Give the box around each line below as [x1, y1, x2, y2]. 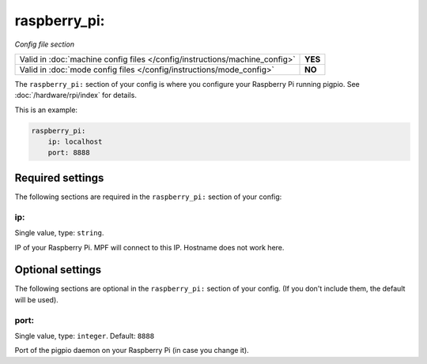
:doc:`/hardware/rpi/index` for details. [14, 91, 138, 100]
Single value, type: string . [14, 228, 104, 238]
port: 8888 [47, 148, 90, 157]
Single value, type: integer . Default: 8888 [14, 331, 154, 340]
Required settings [14, 171, 104, 185]
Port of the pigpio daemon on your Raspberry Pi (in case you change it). [14, 346, 249, 355]
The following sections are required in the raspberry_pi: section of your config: [14, 192, 282, 201]
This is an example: [14, 105, 78, 114]
